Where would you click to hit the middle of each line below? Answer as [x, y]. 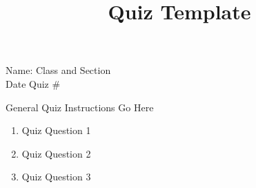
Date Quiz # [33, 83]
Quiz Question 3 [56, 177]
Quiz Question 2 [56, 153]
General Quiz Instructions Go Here [80, 107]
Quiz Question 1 [56, 130]
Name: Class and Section [58, 70]
